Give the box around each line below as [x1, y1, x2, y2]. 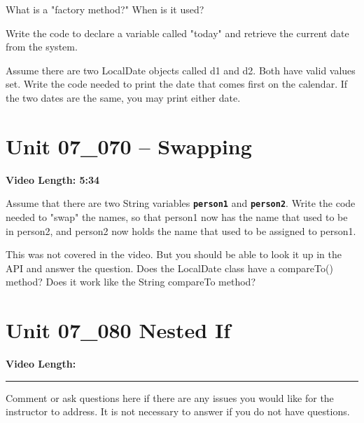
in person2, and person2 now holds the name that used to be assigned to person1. [6, 223, 356, 238]
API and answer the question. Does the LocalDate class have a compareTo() [6, 260, 333, 275]
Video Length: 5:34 [6, 172, 100, 187]
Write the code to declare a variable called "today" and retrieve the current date [6, 25, 349, 40]
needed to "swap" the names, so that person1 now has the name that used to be [6, 209, 348, 224]
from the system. [6, 39, 78, 54]
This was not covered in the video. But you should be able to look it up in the [6, 247, 342, 262]
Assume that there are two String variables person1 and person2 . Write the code [6, 196, 356, 210]
